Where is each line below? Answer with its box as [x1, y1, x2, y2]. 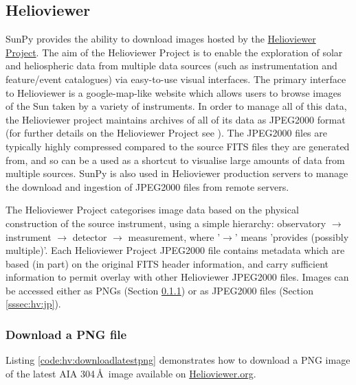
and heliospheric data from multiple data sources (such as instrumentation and [5, 58, 337, 73]
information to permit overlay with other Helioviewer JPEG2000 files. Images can [5, 270, 349, 284]
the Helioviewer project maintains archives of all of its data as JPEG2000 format [5, 112, 346, 126]
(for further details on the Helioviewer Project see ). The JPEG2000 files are [5, 126, 327, 140]
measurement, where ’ [128, 229, 221, 244]
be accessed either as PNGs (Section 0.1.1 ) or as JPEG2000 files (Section [5, 283, 313, 297]
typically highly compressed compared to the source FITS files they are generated [5, 139, 350, 153]
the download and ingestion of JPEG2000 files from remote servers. [5, 179, 289, 194]
